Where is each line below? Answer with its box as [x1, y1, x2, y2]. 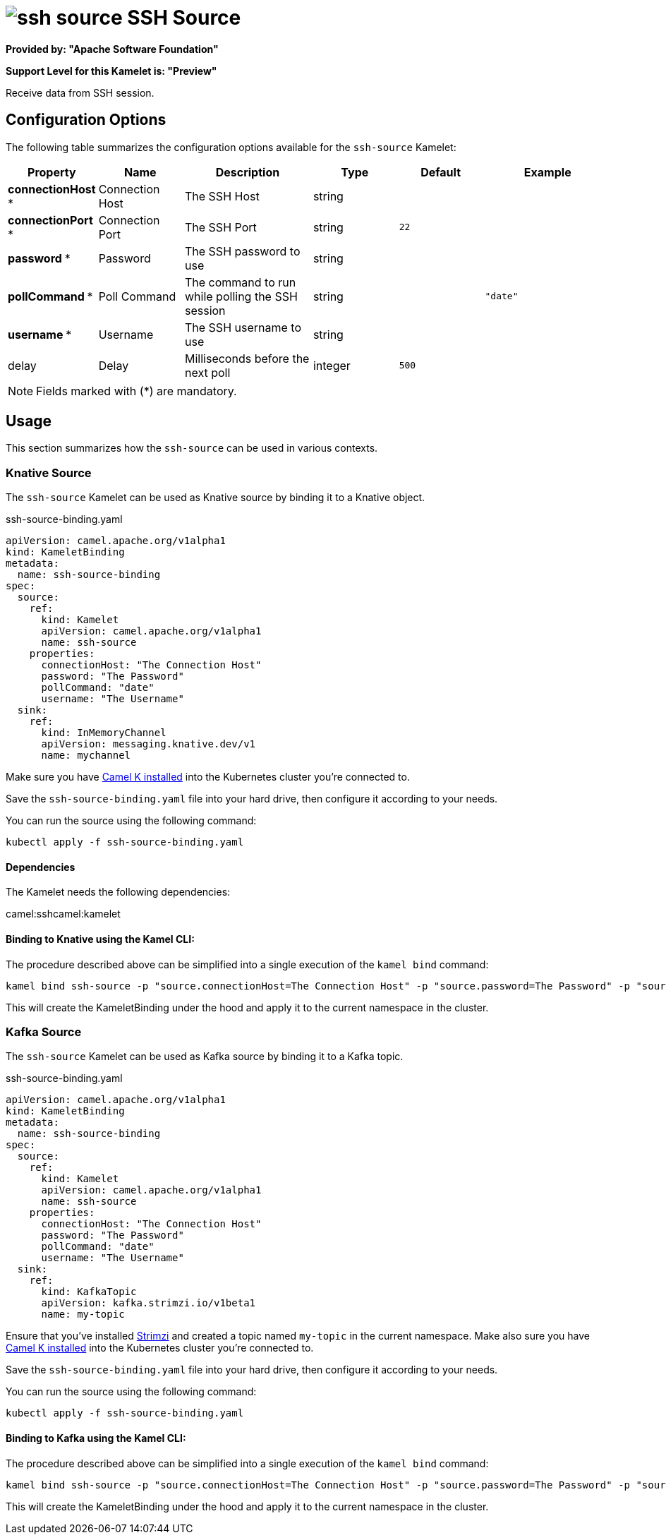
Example [523, 164, 571, 179]
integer [313, 358, 351, 373]
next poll [184, 365, 231, 380]
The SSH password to [184, 243, 301, 258]
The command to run [184, 275, 296, 289]
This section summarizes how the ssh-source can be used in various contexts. [6, 442, 378, 455]
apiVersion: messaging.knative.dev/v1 [41, 738, 256, 750]
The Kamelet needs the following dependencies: [6, 886, 231, 898]
